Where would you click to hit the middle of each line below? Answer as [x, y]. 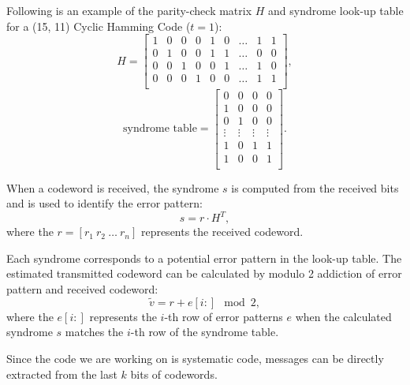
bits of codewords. [174, 374]
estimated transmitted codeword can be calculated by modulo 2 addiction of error [204, 273]
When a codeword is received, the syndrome [113, 187]
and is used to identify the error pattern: [104, 203]
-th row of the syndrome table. [205, 332]
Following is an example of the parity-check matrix [129, 10]
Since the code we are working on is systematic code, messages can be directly [195, 359]
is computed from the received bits [315, 187]
